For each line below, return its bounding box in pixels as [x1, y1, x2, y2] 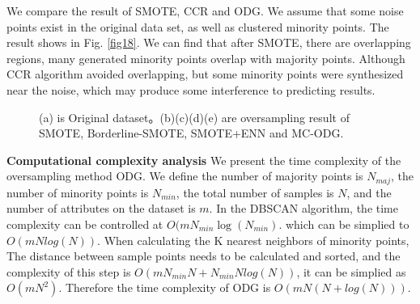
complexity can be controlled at [6, 215, 163, 232]
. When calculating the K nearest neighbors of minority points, [97, 231, 409, 248]
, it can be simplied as [296, 263, 406, 280]
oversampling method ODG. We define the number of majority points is [6, 167, 363, 184]
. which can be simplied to [278, 215, 409, 232]
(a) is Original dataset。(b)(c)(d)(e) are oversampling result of [39, 108, 350, 125]
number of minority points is [6, 184, 149, 201]
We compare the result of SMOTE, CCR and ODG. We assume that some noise [6, 2, 404, 19]
